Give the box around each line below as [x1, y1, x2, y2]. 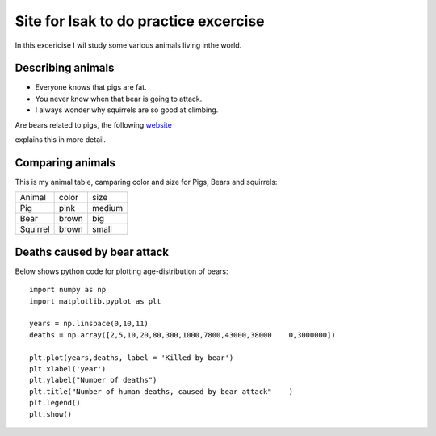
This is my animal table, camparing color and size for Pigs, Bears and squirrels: [15, 177, 278, 187]
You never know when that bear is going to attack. [35, 94, 203, 103]
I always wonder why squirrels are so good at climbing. [35, 105, 219, 115]
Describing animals [15, 61, 115, 75]
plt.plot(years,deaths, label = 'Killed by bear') [29, 353, 234, 363]
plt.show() [29, 409, 73, 419]
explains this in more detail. [15, 135, 107, 145]
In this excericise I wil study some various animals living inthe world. [15, 40, 242, 50]
